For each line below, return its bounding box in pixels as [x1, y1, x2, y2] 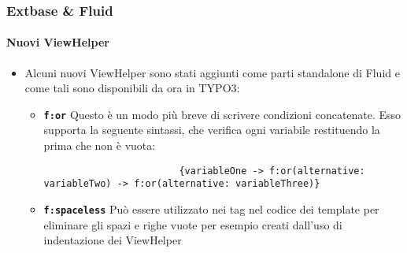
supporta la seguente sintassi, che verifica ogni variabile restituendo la [43, 121, 380, 138]
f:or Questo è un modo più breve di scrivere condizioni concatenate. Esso [43, 106, 401, 122]
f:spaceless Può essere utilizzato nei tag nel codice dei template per [43, 200, 379, 217]
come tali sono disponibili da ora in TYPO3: [24, 80, 240, 96]
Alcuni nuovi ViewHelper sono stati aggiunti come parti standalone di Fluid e [24, 64, 400, 80]
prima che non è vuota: [43, 137, 156, 154]
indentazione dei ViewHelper [43, 232, 182, 248]
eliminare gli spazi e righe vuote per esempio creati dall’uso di [43, 216, 342, 233]
